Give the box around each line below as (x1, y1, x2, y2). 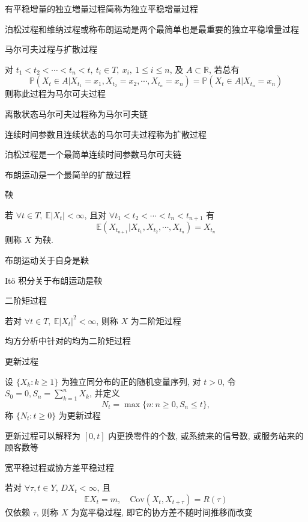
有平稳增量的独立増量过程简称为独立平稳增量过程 (5, 2, 198, 14)
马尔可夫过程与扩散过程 (5, 43, 97, 55)
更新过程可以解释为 (5, 429, 80, 441)
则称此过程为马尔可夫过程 (5, 87, 106, 100)
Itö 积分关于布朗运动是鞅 (5, 274, 103, 286)
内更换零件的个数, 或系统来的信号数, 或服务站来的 (108, 429, 304, 441)
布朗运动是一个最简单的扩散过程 (5, 168, 131, 180)
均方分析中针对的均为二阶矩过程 (5, 334, 131, 347)
